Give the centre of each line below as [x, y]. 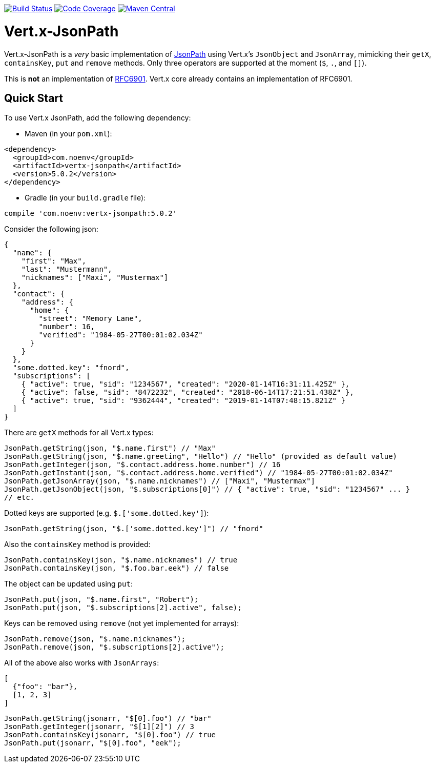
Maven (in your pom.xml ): [68, 134]
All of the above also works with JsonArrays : [82, 663]
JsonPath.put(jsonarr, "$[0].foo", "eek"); [93, 743]
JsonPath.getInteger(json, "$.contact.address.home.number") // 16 [142, 465]
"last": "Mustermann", [67, 269]
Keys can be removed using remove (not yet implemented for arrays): [122, 623]
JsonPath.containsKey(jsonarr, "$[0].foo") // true [110, 735]
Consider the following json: [51, 229]
